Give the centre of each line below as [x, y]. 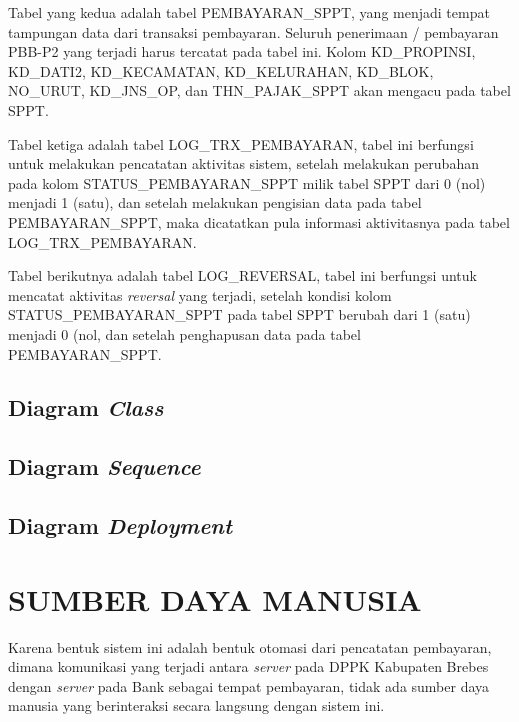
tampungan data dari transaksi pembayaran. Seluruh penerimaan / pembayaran [253, 31]
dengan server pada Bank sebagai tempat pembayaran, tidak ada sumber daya [249, 685]
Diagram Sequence [104, 466]
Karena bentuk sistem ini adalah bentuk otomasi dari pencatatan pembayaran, [250, 646]
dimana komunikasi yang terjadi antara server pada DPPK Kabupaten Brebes [248, 666]
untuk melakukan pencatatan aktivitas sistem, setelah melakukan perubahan [243, 163]
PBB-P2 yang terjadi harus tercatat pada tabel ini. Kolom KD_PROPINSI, [242, 51]
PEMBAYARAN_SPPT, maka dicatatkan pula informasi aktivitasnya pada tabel [259, 221]
